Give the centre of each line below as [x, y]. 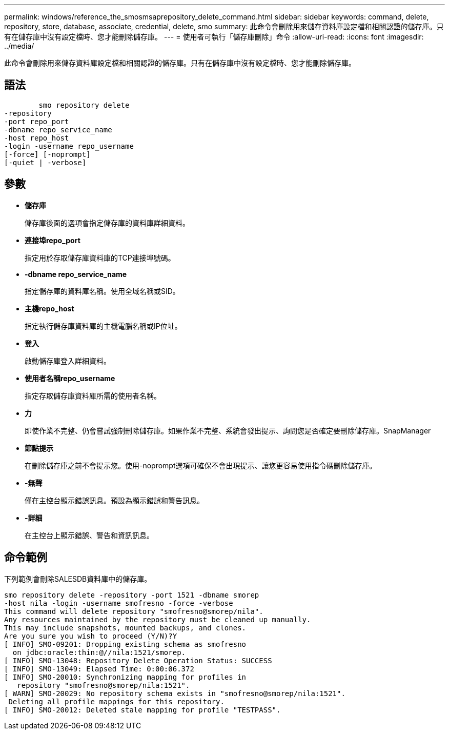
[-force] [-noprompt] [47, 154]
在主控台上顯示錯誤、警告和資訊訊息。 [89, 535]
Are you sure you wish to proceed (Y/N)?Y [91, 636]
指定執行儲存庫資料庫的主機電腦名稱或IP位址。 [103, 326]
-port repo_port [37, 121]
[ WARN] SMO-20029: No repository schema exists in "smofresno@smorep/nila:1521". [175, 693]
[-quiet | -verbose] [45, 162]
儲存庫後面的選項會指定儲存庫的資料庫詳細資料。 [107, 223]
